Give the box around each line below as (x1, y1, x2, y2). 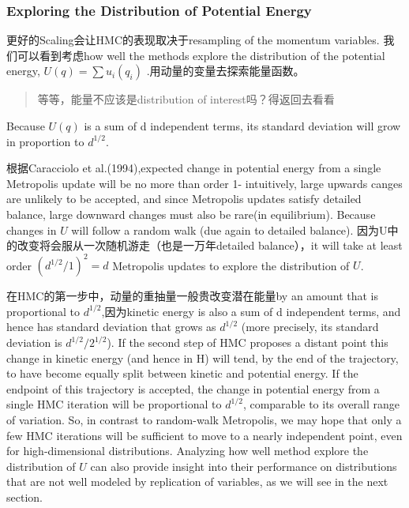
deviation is (6, 334, 62, 351)
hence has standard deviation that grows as (6, 318, 216, 335)
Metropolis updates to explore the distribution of (112, 257, 350, 273)
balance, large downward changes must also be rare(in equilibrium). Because (6, 205, 376, 222)
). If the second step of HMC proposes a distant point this (107, 334, 388, 351)
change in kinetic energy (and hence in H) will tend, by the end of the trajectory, (6, 349, 399, 366)
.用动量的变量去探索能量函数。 (146, 62, 305, 79)
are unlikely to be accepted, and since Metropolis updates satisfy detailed (6, 190, 362, 207)
